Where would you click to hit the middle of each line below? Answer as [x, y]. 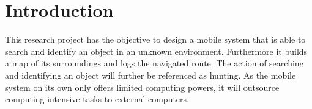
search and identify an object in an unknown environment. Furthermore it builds [156, 51]
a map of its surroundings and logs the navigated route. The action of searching [154, 63]
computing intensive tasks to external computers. [97, 99]
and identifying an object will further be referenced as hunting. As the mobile [150, 75]
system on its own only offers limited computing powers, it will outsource [142, 87]
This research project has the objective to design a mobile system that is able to [155, 39]
